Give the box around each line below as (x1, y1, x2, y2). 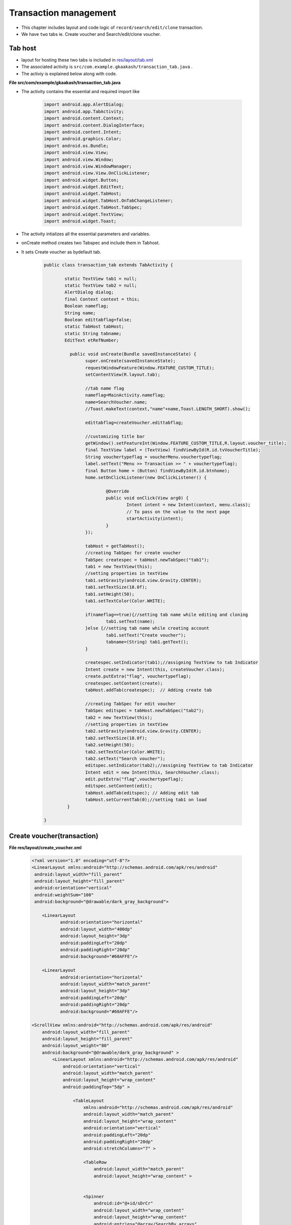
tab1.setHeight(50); (85, 591, 135, 597)
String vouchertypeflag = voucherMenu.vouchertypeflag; (85, 454, 222, 460)
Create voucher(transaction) (9, 832, 98, 840)
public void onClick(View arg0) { (105, 495, 189, 501)
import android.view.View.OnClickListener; (44, 171, 150, 176)
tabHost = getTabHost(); (85, 543, 145, 549)
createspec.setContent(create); (85, 680, 163, 686)
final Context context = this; (64, 296, 140, 302)
